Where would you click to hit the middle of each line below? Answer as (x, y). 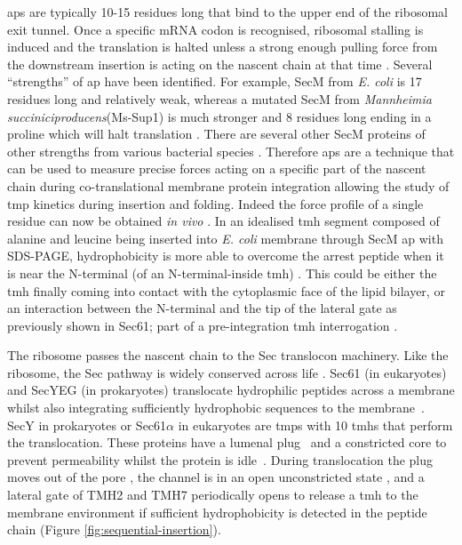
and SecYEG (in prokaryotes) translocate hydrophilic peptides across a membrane (231, 390)
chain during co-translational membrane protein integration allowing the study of (228, 185)
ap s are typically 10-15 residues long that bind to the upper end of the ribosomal (227, 12)
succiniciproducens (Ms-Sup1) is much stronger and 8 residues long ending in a (219, 116)
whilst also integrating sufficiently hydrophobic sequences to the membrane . (216, 408)
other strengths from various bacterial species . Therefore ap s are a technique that (231, 151)
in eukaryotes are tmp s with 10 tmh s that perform (315, 425)
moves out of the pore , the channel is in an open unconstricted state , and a (216, 477)
